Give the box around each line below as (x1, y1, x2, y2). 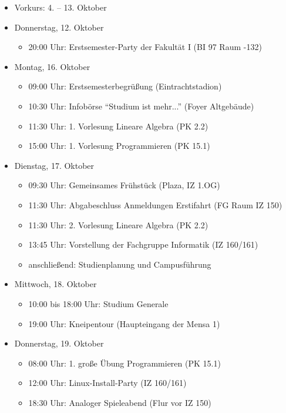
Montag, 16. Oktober (14, 60, 90, 72)
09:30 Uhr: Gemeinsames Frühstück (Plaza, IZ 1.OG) (28, 179, 220, 191)
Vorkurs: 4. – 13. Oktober (14, 1, 107, 13)
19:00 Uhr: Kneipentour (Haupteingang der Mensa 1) (28, 317, 220, 329)
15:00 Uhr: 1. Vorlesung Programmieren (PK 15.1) (28, 139, 210, 152)
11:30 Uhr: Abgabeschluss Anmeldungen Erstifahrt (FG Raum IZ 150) (28, 198, 282, 211)
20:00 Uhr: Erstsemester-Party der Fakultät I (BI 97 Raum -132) (28, 41, 262, 53)
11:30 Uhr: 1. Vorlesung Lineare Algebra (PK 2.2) (28, 119, 208, 132)
